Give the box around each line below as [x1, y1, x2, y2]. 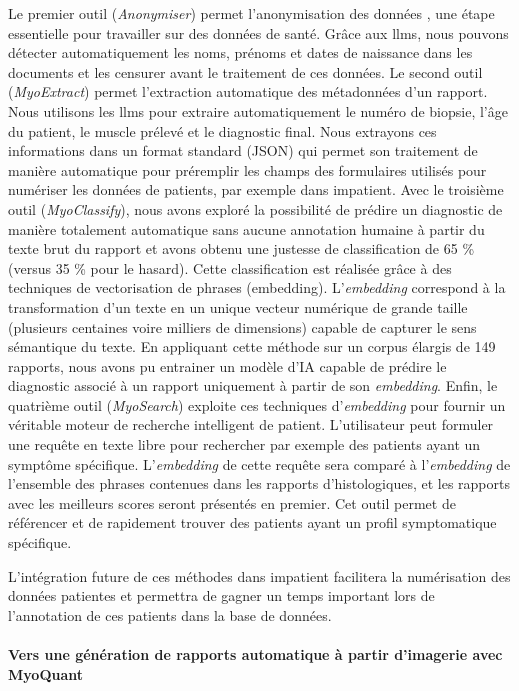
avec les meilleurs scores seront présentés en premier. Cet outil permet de [8, 492, 456, 513]
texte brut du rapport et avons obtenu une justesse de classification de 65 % [8, 238, 475, 259]
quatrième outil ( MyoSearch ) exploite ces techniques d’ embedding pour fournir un [8, 394, 506, 415]
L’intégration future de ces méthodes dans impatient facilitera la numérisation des [8, 565, 511, 586]
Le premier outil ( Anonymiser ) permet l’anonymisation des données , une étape [8, 3, 495, 23]
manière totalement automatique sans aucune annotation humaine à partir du [8, 218, 485, 239]
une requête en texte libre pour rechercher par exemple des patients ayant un [8, 434, 481, 455]
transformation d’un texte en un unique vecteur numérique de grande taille [8, 296, 468, 317]
